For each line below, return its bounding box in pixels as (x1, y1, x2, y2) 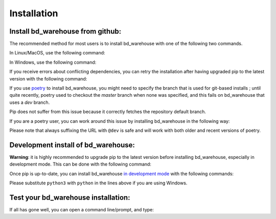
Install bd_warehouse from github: (9, 27, 122, 36)
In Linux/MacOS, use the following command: (9, 50, 105, 56)
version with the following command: (9, 75, 87, 81)
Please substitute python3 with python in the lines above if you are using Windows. (9, 180, 188, 186)
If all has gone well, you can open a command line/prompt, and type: (9, 206, 154, 212)
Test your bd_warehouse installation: (9, 193, 130, 202)
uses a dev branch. (9, 99, 50, 105)
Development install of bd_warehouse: (9, 141, 135, 149)
